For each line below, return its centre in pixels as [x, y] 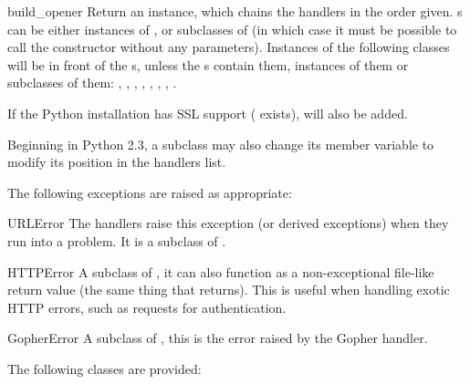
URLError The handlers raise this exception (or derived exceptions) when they [228, 223]
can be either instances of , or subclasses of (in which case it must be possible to [232, 29]
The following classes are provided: [104, 368]
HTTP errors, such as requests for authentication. [147, 307]
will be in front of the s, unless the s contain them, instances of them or [208, 64]
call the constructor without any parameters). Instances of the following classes [229, 47]
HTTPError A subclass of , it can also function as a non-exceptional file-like [221, 271]
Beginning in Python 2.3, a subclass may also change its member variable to [221, 144]
